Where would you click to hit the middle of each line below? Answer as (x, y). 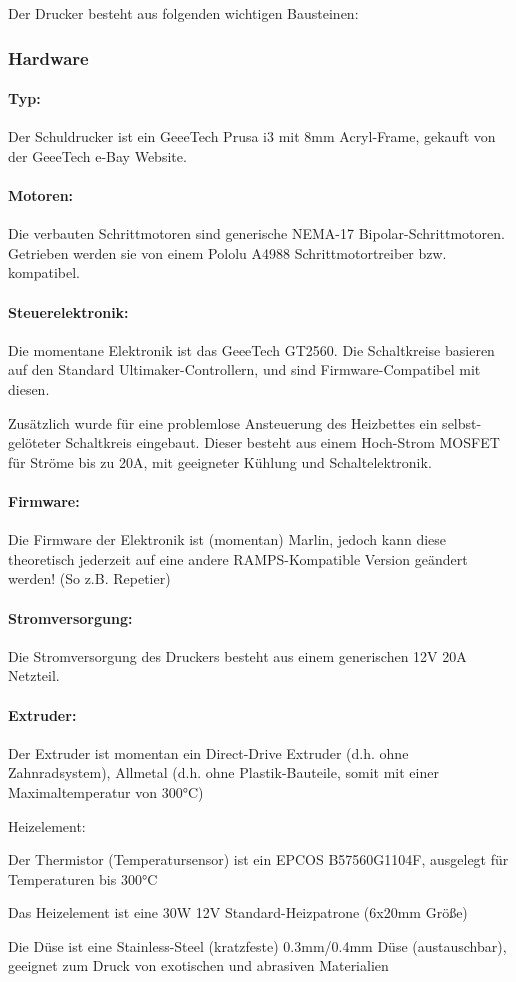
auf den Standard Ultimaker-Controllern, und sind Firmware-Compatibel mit (244, 369)
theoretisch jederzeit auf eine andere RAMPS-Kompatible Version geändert (238, 558)
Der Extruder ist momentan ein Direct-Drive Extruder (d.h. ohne (208, 752)
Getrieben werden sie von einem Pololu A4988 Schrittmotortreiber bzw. (227, 252)
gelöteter (34, 442)
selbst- (462, 422)
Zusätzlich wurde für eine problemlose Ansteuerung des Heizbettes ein (223, 422)
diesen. (29, 388)
